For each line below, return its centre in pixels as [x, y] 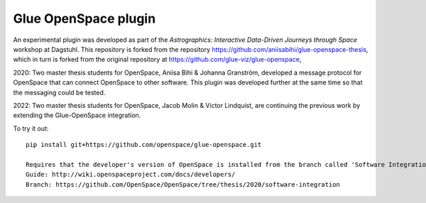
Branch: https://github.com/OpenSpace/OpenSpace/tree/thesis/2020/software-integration [183, 184]
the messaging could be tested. [59, 92]
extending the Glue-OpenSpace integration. [77, 115]
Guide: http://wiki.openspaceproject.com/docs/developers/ [131, 175]
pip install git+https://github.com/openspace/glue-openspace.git [144, 145]
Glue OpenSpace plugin [84, 18]
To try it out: [31, 128]
